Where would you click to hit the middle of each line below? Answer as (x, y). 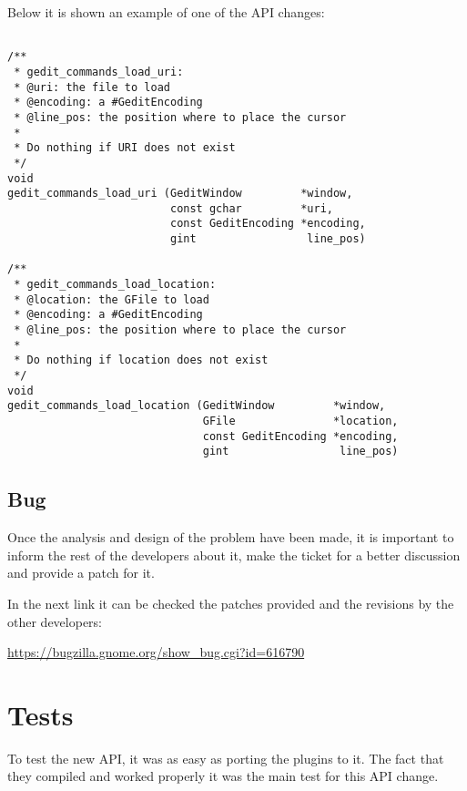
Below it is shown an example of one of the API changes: (166, 12)
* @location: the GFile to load (112, 299)
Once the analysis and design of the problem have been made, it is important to (231, 537)
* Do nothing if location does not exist (141, 360)
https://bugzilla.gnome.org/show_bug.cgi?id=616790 (156, 652)
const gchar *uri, (251, 208)
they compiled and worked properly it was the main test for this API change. (223, 776)
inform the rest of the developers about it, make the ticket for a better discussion (234, 555)
